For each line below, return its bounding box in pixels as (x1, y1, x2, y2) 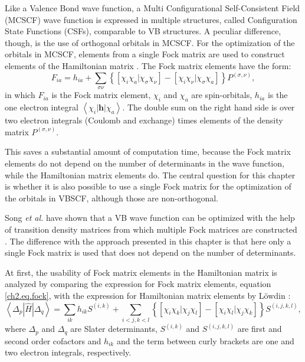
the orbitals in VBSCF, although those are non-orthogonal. (5, 191, 218, 204)
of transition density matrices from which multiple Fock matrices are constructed (5, 223, 297, 235)
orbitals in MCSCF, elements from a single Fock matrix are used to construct (5, 48, 285, 60)
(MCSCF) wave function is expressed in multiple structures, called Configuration (5, 13, 297, 25)
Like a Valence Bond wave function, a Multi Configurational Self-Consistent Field (5, 2, 300, 14)
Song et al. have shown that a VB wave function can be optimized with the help (5, 211, 295, 224)
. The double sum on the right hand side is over (122, 101, 295, 113)
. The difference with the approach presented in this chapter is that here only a (5, 234, 291, 247)
